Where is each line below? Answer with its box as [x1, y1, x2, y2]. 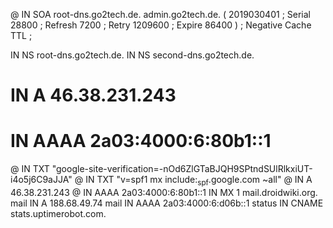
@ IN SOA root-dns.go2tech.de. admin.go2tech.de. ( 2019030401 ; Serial [10, 9, 311, 20]
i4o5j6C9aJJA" [10, 174, 73, 186]
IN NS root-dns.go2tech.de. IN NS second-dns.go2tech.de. [10, 49, 255, 61]
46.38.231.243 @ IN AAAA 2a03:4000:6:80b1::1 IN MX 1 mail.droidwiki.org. [10, 186, 318, 198]
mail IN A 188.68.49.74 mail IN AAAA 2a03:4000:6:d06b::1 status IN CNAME [10, 197, 324, 209]
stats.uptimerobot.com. [10, 207, 107, 219]
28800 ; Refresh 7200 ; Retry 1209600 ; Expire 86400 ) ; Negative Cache [10, 19, 312, 31]
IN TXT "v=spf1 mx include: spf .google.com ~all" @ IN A [85, 174, 313, 188]
